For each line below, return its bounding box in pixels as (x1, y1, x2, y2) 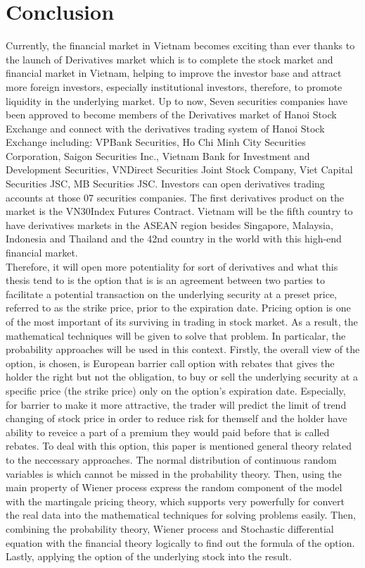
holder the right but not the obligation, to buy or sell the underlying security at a (6, 369, 358, 384)
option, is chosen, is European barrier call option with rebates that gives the (6, 355, 335, 370)
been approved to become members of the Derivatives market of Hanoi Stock (6, 107, 337, 122)
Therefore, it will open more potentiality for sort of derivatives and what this (6, 259, 338, 273)
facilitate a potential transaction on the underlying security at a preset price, (6, 286, 338, 301)
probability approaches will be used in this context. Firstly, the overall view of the (6, 342, 360, 357)
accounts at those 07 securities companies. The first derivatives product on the (6, 190, 344, 204)
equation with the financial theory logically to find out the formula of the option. (6, 535, 355, 550)
